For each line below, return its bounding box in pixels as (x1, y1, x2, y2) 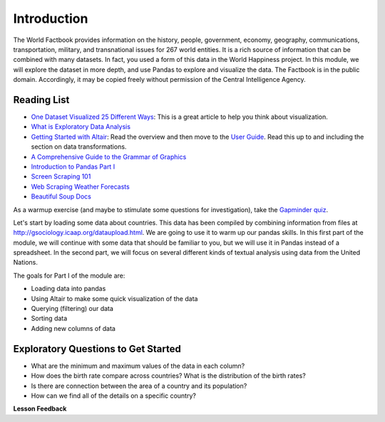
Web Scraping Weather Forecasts (31, 182, 130, 191)
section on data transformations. (31, 142, 127, 151)
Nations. (13, 258, 38, 267)
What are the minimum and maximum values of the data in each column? (31, 362, 245, 370)
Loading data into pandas (31, 285, 106, 293)
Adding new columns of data (31, 324, 115, 332)
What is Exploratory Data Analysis (31, 122, 131, 131)
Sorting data (31, 314, 68, 323)
